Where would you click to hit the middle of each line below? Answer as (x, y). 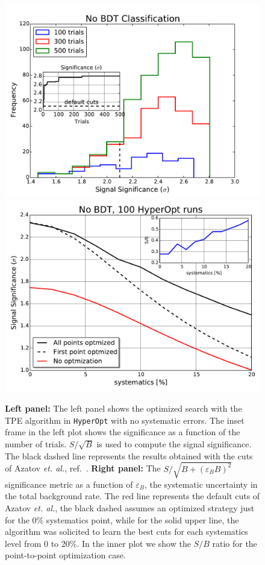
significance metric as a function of (69, 484)
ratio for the (235, 543)
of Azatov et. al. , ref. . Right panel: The (83, 468)
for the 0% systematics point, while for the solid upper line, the (122, 519)
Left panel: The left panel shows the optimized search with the (123, 408)
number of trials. (36, 444)
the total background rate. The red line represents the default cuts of (132, 496)
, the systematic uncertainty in (201, 484)
